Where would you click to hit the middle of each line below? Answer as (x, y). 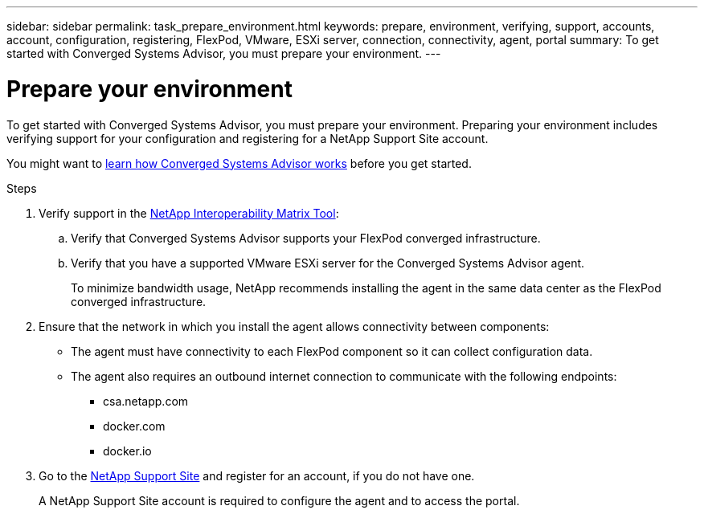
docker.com (134, 426)
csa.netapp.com (146, 401)
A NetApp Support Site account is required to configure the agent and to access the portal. (279, 500)
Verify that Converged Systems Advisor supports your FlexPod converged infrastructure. (306, 238)
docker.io (127, 451)
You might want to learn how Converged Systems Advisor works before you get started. (239, 163)
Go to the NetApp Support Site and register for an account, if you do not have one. (257, 475)
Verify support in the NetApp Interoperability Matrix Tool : (189, 213)
